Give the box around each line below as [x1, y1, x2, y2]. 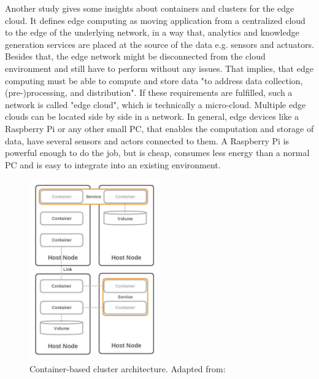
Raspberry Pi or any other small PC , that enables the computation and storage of [5, 122, 314, 135]
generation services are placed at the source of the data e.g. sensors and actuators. [5, 37, 314, 50]
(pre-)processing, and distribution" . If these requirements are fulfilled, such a [5, 86, 293, 99]
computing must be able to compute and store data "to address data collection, [5, 74, 303, 87]
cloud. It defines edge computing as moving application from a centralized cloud [5, 14, 306, 26]
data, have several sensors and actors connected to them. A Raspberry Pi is [5, 134, 290, 147]
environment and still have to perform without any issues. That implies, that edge [5, 61, 313, 74]
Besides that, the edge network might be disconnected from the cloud [5, 50, 266, 63]
